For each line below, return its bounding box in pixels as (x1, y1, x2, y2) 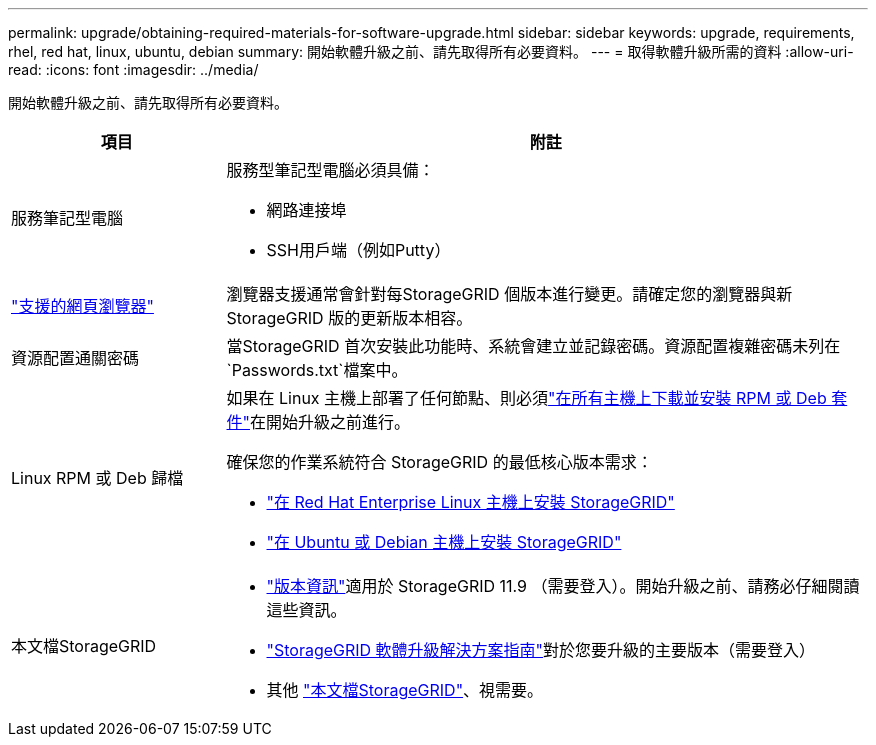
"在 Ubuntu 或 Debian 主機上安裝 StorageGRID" (266, 532, 622, 552)
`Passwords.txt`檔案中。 (226, 360, 408, 380)
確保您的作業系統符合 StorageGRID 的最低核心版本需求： (226, 452, 653, 472)
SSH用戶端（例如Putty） (266, 240, 451, 260)
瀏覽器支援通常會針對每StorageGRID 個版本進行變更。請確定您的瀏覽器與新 (226, 284, 793, 304)
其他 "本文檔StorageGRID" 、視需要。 (266, 680, 544, 700)
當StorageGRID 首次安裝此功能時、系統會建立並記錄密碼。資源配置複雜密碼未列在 (226, 336, 841, 356)
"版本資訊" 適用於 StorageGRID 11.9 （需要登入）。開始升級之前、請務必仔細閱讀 (266, 576, 860, 596)
